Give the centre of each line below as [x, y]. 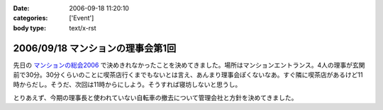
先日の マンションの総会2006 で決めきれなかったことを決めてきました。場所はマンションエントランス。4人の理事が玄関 [189, 65]
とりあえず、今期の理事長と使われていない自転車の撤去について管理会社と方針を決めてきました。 [155, 97]
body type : [29, 28]
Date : [21, 8]
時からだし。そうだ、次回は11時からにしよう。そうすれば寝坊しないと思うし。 [127, 85]
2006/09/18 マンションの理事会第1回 [95, 48]
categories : [30, 18]
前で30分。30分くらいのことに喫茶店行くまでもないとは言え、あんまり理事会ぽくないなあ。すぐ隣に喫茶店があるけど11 [188, 75]
